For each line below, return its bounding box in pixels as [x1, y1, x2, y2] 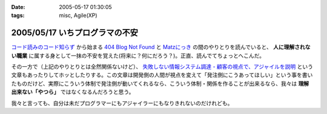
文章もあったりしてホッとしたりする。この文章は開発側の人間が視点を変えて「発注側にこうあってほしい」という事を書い [11, 71, 313, 78]
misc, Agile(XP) [59, 12, 97, 19]
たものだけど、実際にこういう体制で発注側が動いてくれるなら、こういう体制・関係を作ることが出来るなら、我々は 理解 [11, 80, 309, 87]
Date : [11, 4, 25, 10]
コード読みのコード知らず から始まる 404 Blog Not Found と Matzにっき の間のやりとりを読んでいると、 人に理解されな [11, 43, 311, 51]
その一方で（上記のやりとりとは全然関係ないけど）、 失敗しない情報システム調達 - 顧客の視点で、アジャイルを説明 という [11, 63, 313, 71]
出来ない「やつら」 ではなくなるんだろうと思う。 [11, 88, 134, 96]
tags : [11, 12, 25, 19]
